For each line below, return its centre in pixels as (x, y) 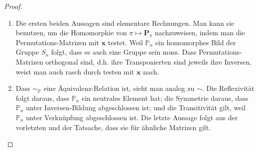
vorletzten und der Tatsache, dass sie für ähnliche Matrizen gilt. (113, 127)
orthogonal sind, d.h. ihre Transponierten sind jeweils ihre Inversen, (149, 61)
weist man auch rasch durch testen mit (75, 71)
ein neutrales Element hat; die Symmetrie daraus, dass (165, 98)
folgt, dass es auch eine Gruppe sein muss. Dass (124, 52)
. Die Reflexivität (228, 88)
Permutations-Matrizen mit (57, 42)
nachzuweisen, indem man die (200, 33)
